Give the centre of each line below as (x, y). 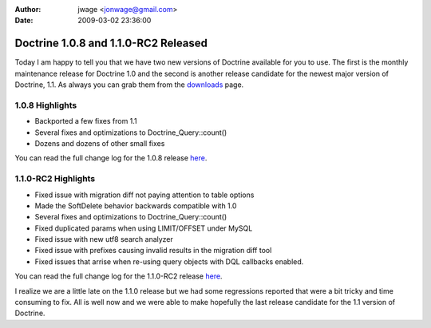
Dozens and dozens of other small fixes (100, 143)
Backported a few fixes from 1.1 (86, 121)
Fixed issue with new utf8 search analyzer (104, 239)
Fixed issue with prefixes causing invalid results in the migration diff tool (153, 251)
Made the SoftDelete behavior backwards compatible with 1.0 (136, 205)
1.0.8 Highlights (46, 105)
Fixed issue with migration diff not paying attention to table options (144, 195)
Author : (28, 9)
